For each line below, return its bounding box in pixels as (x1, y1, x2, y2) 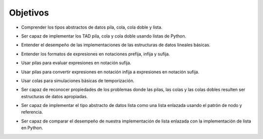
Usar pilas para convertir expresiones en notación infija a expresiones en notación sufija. (21, 69, 200, 75)
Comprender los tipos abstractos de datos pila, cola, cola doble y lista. (21, 24, 163, 30)
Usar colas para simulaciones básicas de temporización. (21, 78, 135, 84)
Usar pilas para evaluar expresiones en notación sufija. (21, 60, 131, 66)
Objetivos (9, 7, 49, 18)
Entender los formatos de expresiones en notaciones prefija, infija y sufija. (21, 51, 170, 57)
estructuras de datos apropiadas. (21, 93, 88, 99)
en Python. (21, 125, 43, 131)
